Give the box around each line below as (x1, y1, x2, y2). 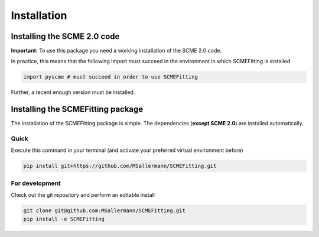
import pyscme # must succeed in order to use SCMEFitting (23, 74, 198, 80)
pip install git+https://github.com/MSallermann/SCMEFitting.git (23, 163, 217, 170)
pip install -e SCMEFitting (23, 216, 105, 222)
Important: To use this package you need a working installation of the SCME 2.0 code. (11, 47, 222, 54)
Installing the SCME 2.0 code (11, 31, 120, 41)
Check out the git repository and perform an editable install (11, 191, 155, 199)
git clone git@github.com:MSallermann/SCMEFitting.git (23, 207, 185, 214)
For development (11, 179, 61, 187)
